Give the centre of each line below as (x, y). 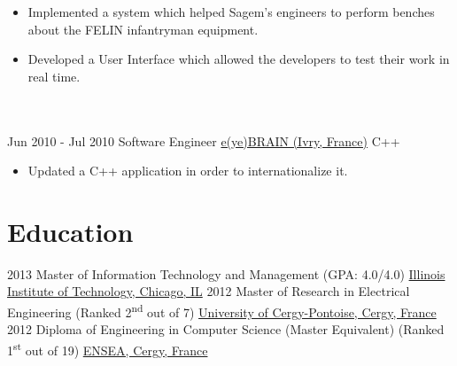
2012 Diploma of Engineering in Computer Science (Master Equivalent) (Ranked (226, 329)
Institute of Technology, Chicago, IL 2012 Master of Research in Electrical (209, 291)
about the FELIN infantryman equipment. (143, 29)
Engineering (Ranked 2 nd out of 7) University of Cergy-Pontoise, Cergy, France (222, 311)
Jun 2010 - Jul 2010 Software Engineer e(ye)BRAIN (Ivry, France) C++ (204, 140)
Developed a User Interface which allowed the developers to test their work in (239, 59)
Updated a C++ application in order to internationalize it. (188, 171)
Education (70, 231)
